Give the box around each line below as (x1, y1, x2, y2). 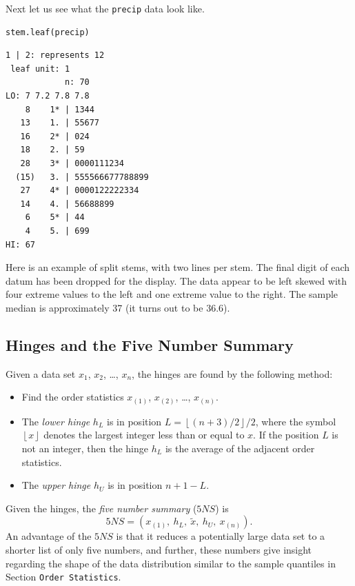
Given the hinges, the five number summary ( (6, 501, 197, 515)
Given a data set (6, 366, 76, 381)
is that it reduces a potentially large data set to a (116, 529, 325, 543)
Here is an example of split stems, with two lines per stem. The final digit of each (6, 260, 350, 274)
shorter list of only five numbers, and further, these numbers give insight (6, 543, 312, 556)
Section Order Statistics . (6, 569, 121, 584)
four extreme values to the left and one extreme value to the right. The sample (6, 287, 338, 301)
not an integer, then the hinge (21, 441, 149, 456)
